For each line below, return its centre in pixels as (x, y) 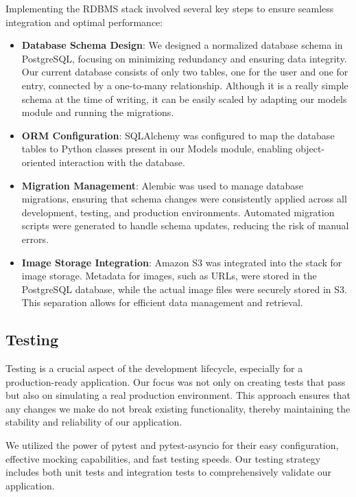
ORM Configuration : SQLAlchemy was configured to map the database (178, 135)
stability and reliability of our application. (94, 422)
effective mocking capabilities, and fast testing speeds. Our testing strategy (163, 458)
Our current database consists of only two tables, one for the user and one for (185, 72)
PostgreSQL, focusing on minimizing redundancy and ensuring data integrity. (184, 58)
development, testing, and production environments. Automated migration (178, 212)
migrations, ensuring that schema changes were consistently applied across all (184, 199)
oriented (39, 162)
